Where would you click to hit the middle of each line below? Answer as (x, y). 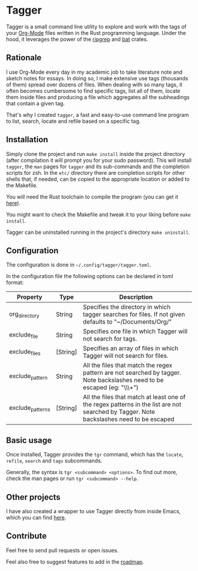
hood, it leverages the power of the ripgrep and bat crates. (77, 39)
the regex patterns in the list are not (132, 404)
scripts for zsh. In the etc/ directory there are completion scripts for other (96, 172)
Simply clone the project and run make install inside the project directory (96, 154)
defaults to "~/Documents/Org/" (127, 322)
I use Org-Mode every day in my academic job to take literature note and (94, 72)
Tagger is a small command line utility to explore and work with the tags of (96, 27)
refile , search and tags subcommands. (54, 461)
